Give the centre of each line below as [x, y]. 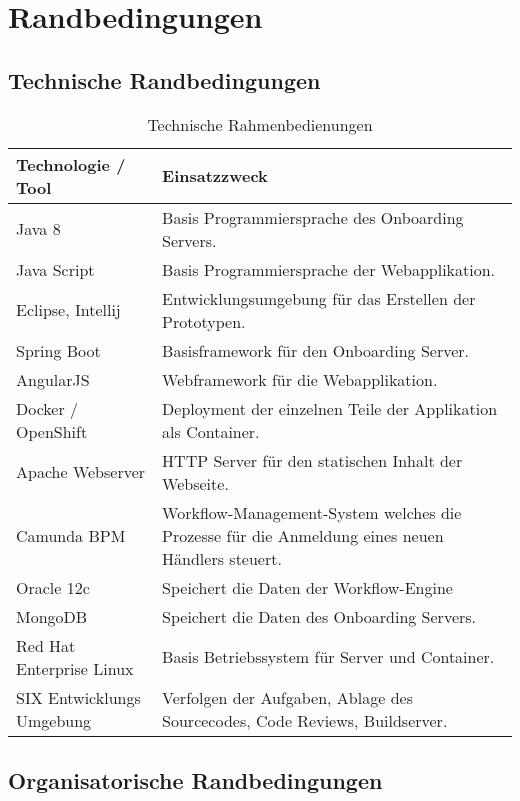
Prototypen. [204, 321]
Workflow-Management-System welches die [312, 512]
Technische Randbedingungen [164, 79]
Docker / [47, 408]
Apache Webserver [81, 472]
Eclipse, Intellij [68, 310]
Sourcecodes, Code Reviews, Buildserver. [305, 720]
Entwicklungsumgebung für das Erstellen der [319, 298]
